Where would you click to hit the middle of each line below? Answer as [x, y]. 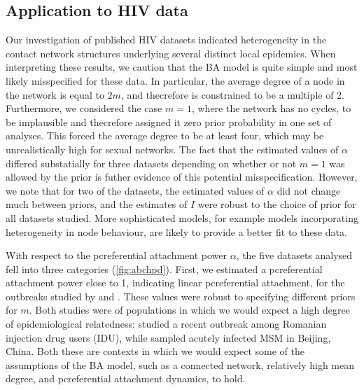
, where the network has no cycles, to [271, 108]
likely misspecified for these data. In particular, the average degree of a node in [175, 80]
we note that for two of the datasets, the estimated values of [135, 190]
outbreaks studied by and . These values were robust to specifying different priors [181, 296]
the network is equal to [55, 94]
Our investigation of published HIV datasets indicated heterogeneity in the [166, 40]
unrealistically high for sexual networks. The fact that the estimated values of [172, 149]
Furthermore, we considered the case [84, 108]
